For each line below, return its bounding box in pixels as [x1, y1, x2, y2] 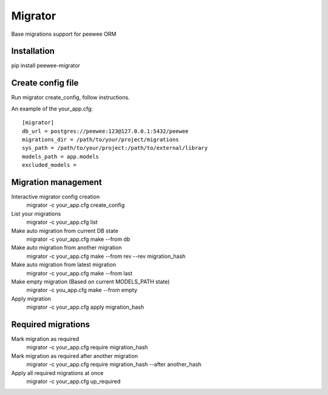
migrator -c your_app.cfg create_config [26, 201, 125, 209]
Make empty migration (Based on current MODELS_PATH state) [11, 278, 170, 285]
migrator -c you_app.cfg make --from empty [26, 286, 138, 294]
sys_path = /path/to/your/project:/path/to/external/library [22, 144, 208, 152]
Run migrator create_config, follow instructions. [11, 94, 130, 101]
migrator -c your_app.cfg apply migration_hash [26, 303, 144, 311]
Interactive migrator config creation [11, 193, 100, 200]
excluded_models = [22, 161, 77, 169]
